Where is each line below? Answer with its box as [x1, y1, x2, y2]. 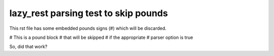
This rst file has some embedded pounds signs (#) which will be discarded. [9, 25, 167, 31]
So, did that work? [9, 43, 48, 50]
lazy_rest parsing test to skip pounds [9, 8, 168, 19]
